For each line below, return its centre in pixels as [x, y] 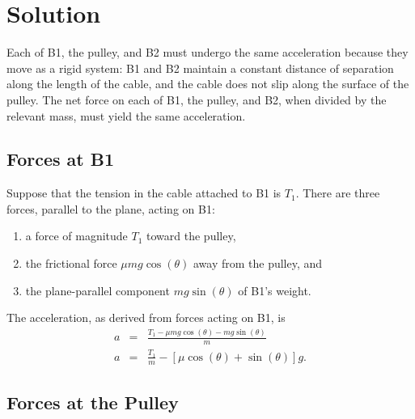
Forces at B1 [61, 159]
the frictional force [71, 263]
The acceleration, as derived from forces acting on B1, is [146, 317]
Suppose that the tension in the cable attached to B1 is [144, 193]
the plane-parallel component [97, 290]
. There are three [338, 193]
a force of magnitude [76, 236]
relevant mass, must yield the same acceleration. [126, 115]
